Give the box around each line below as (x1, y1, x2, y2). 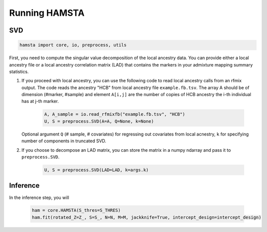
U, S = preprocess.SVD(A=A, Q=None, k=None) (44, 118, 154, 124)
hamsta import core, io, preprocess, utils (19, 42, 127, 48)
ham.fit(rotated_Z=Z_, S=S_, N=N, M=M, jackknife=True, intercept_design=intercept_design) (32, 214, 262, 220)
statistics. (9, 68, 29, 74)
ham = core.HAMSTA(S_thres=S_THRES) (32, 207, 121, 213)
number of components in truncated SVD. (21, 138, 106, 144)
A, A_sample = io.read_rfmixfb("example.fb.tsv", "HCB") (44, 111, 185, 117)
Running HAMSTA (9, 7, 85, 18)
